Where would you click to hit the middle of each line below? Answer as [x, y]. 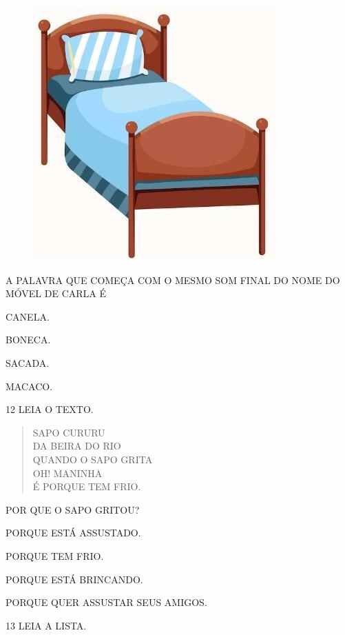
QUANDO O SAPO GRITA [93, 459]
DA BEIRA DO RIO [77, 446]
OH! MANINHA [67, 473]
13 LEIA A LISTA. [46, 625]
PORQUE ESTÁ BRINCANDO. [74, 579]
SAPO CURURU [69, 432]
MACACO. [29, 386]
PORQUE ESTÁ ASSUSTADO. [73, 533]
